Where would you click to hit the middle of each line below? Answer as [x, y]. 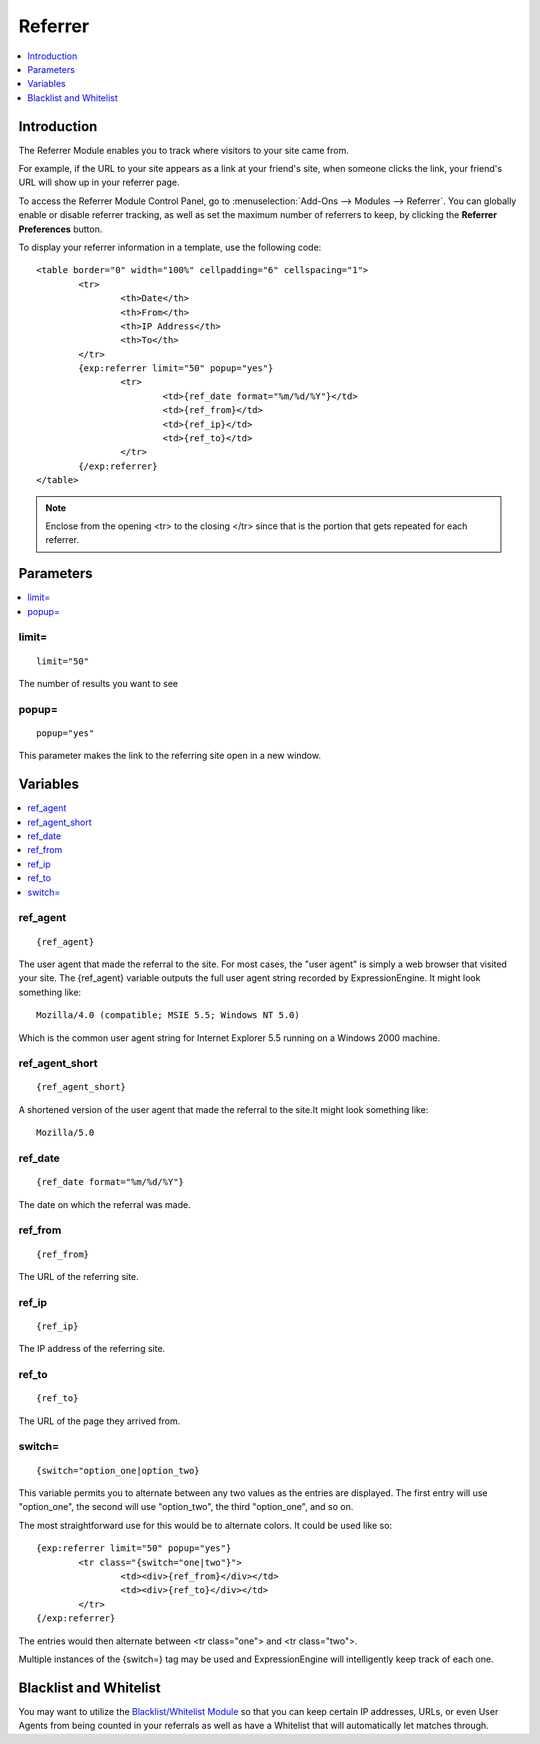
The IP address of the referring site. [92, 1349]
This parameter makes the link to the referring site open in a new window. [170, 756]
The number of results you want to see [98, 684]
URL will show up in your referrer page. [99, 182]
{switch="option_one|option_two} [118, 1470]
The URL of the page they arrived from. [99, 1421]
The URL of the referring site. [78, 1276]
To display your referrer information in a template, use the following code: [170, 247]
